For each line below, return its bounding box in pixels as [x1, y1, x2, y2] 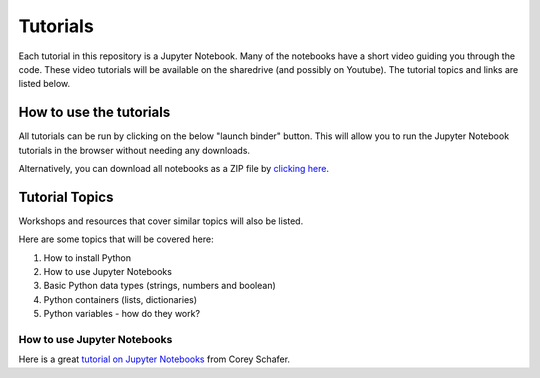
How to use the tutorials [18, 104, 171, 121]
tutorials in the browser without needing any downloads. [18, 144, 250, 156]
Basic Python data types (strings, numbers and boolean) [43, 280, 277, 292]
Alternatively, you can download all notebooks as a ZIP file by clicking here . [18, 163, 330, 175]
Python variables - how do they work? [43, 308, 200, 320]
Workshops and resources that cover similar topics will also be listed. [18, 215, 304, 227]
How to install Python [43, 251, 132, 264]
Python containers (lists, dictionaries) [43, 293, 198, 305]
